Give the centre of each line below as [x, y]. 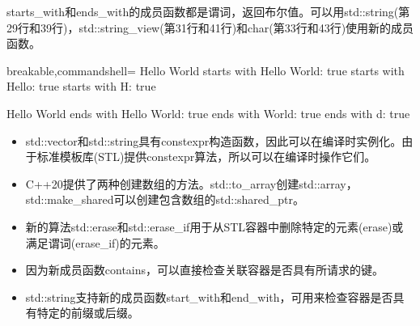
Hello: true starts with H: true [81, 86]
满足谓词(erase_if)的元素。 [95, 242]
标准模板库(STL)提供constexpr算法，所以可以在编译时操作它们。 [206, 157]
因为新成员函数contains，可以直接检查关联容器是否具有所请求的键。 [205, 270]
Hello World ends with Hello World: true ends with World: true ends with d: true [208, 113]
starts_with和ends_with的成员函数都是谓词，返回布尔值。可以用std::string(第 [208, 11]
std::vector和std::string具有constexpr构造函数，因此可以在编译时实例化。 [214, 140]
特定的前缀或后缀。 [88, 313]
